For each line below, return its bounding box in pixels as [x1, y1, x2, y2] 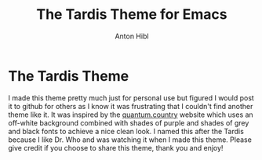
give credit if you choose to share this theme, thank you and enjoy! [8, 143, 224, 152]
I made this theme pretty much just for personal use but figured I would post [8, 93, 255, 103]
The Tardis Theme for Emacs [36, 5, 227, 24]
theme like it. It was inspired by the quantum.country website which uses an [8, 110, 253, 119]
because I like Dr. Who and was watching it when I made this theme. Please [8, 135, 253, 144]
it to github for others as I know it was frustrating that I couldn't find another [8, 101, 253, 111]
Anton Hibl [115, 31, 149, 41]
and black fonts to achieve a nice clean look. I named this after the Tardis [8, 126, 245, 136]
